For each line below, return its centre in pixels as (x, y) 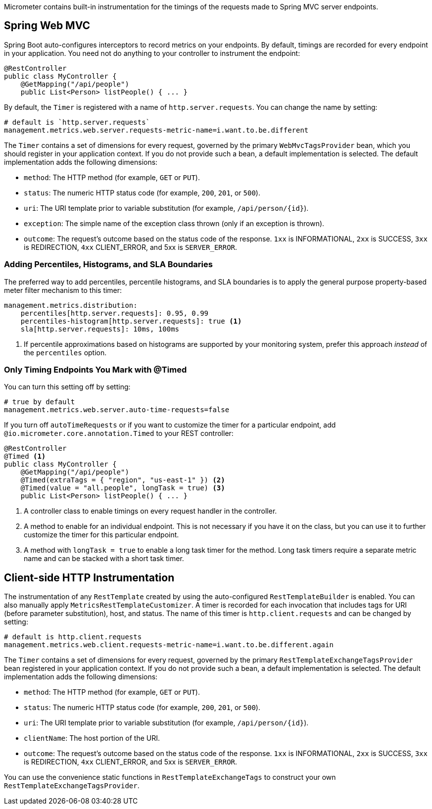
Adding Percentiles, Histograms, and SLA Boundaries (108, 264)
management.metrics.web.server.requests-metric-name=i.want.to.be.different (156, 130)
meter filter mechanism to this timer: (63, 290)
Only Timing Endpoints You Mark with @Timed (96, 369)
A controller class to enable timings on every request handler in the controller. (150, 511)
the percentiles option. (65, 352)
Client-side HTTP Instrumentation (89, 577)
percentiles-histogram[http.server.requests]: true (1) (131, 321)
